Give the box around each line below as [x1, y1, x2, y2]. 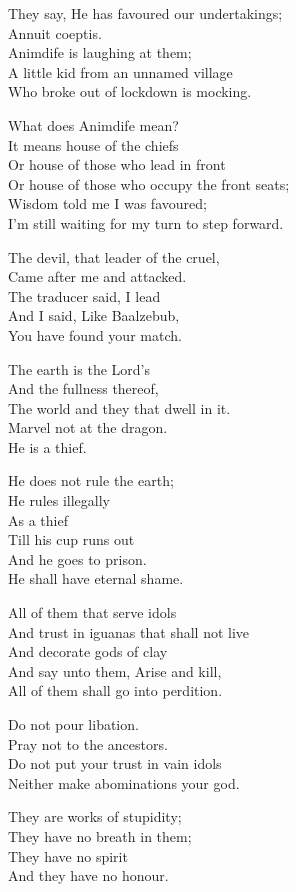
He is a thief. [8, 436, 87, 457]
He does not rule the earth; [8, 470, 174, 491]
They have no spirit [8, 845, 128, 866]
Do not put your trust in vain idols [8, 753, 222, 774]
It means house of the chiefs [8, 134, 179, 155]
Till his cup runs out [8, 529, 135, 550]
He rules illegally [8, 490, 111, 511]
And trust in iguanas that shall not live [8, 621, 250, 642]
